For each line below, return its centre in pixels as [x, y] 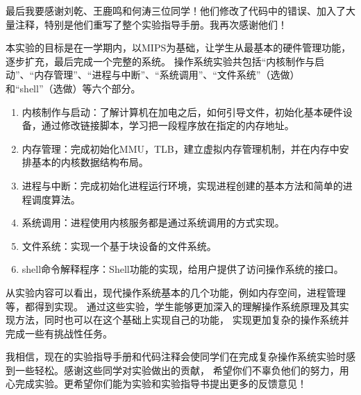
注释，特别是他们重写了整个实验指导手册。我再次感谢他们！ [151, 24]
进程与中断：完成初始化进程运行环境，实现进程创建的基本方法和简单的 [182, 185]
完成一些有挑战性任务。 [59, 333]
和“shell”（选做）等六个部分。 [73, 88]
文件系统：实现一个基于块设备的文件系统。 [119, 245]
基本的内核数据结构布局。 [90, 162]
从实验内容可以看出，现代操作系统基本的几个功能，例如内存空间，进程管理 [176, 292]
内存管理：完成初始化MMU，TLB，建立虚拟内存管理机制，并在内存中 [180, 148]
